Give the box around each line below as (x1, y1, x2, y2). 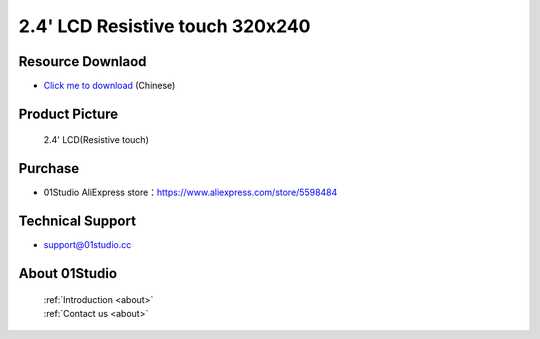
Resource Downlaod (18, 53, 147, 70)
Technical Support (18, 213, 137, 230)
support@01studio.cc (43, 239, 132, 251)
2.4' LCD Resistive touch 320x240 (18, 15, 311, 37)
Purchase (18, 160, 80, 177)
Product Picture (18, 105, 119, 122)
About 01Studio (18, 265, 118, 282)
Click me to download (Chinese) (43, 80, 176, 92)
